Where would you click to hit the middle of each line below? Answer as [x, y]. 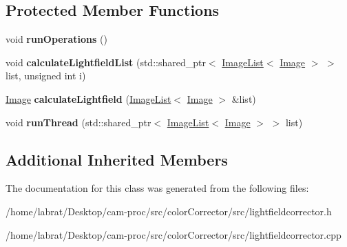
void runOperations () [56, 39]
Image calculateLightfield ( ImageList [88, 98]
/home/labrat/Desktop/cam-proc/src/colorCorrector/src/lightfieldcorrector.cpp [173, 234]
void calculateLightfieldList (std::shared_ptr [106, 62]
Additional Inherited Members [117, 159]
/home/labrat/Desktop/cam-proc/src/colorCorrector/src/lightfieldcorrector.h [169, 211]
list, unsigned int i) [46, 76]
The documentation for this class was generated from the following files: [157, 188]
